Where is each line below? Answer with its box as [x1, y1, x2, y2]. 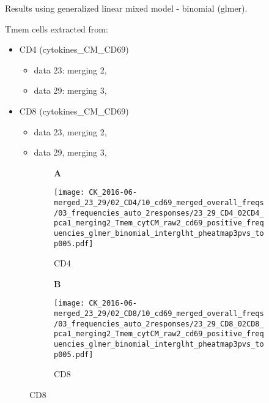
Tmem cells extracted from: [5, 22, 108, 35]
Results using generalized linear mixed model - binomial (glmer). [5, 2, 248, 14]
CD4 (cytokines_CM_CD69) [19, 43, 129, 56]
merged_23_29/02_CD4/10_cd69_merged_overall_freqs [54, 198, 264, 207]
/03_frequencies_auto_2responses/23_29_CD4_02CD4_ [54, 208, 264, 217]
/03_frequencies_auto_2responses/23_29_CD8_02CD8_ [54, 319, 264, 328]
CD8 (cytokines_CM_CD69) [19, 104, 129, 117]
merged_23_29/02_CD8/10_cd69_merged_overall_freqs [54, 309, 264, 318]
